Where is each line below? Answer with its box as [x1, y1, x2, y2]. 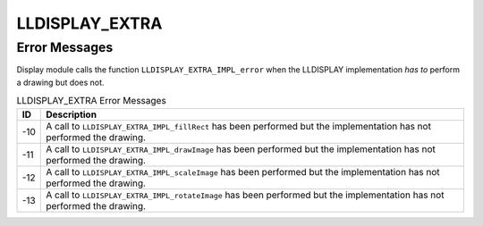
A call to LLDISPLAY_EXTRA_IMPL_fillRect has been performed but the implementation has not [46, 120, 431, 132]
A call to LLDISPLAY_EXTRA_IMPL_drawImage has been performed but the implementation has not [46, 143, 436, 155]
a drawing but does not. [16, 77, 105, 88]
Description [46, 108, 97, 121]
